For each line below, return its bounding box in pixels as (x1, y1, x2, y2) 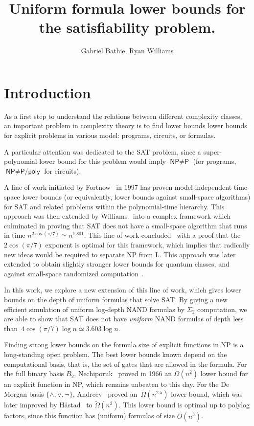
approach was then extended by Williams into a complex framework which (4, 211, 231, 221)
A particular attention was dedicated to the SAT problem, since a (4, 146, 201, 157)
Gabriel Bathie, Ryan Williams (81, 45, 174, 56)
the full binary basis (4, 368, 64, 379)
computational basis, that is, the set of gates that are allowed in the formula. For (4, 359, 247, 369)
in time (4, 230, 25, 240)
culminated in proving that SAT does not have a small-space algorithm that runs (4, 220, 247, 230)
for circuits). (44, 165, 81, 176)
